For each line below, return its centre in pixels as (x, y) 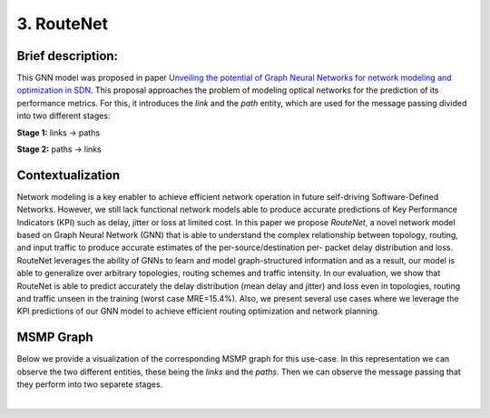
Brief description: (67, 56)
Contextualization (69, 175)
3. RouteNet (63, 24)
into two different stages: (64, 116)
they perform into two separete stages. (90, 384)
